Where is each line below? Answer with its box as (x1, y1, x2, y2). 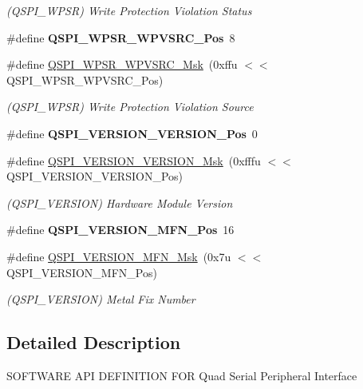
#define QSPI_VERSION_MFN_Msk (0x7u (6, 248, 231, 264)
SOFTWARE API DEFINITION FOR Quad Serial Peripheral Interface (6, 367, 357, 383)
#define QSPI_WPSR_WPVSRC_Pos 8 (6, 29, 235, 46)
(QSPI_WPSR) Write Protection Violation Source (6, 98, 254, 115)
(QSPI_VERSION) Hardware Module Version (6, 194, 233, 211)
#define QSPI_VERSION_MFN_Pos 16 (6, 221, 235, 238)
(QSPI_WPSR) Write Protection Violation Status (6, 2, 252, 18)
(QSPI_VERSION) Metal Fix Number (6, 291, 195, 308)
